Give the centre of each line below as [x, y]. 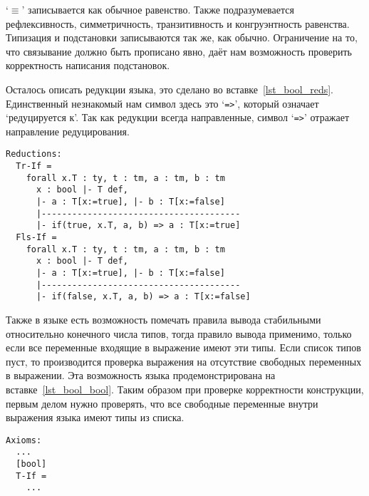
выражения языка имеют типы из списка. [95, 417]
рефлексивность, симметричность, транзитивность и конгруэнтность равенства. [178, 23]
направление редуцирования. [68, 131]
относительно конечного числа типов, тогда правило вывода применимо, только [179, 333]
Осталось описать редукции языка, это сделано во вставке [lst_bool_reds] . [170, 89]
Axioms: [24, 440]
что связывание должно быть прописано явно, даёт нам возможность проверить [179, 51]
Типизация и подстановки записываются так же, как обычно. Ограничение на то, [182, 37]
